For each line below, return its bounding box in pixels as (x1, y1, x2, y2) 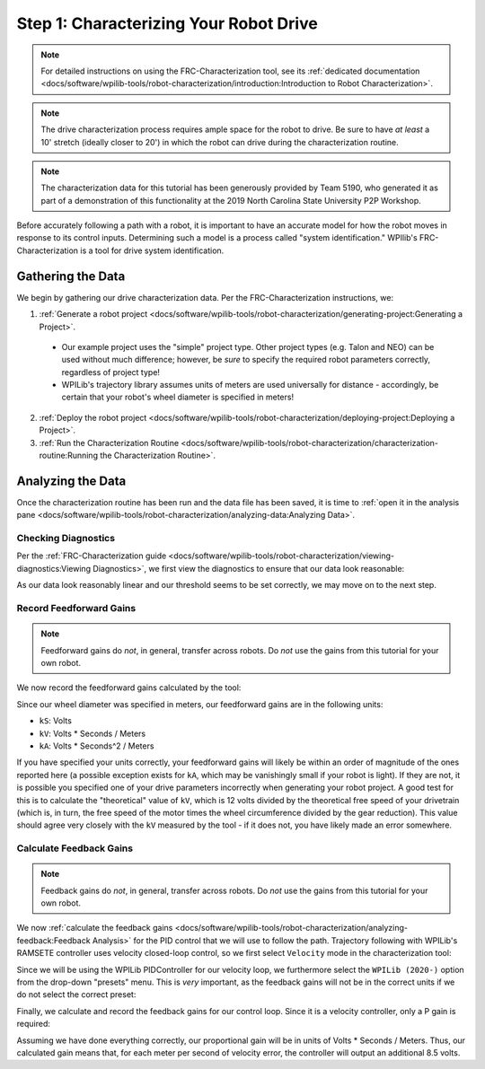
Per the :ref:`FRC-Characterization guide (16, 550, 167, 561)
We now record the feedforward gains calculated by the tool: (16, 682, 242, 693)
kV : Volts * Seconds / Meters (39, 728, 146, 739)
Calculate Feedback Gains (16, 842, 134, 854)
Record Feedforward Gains (16, 602, 137, 615)
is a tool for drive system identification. (80, 245, 225, 256)
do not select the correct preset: (16, 989, 137, 1000)
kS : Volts (39, 715, 72, 726)
